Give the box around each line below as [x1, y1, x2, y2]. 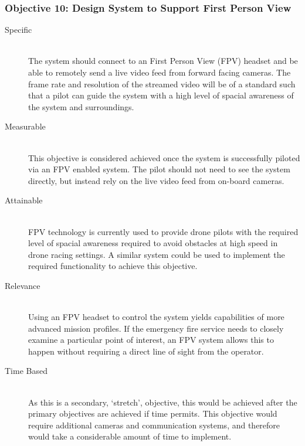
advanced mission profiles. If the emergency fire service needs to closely [28, 322, 284, 334]
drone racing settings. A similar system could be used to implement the [28, 248, 285, 260]
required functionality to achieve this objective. [28, 260, 198, 272]
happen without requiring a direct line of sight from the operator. [28, 345, 264, 357]
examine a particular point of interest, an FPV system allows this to [28, 333, 274, 346]
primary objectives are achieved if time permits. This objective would [28, 407, 277, 420]
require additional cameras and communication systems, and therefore [28, 418, 280, 431]
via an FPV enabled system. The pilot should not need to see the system [28, 163, 290, 175]
